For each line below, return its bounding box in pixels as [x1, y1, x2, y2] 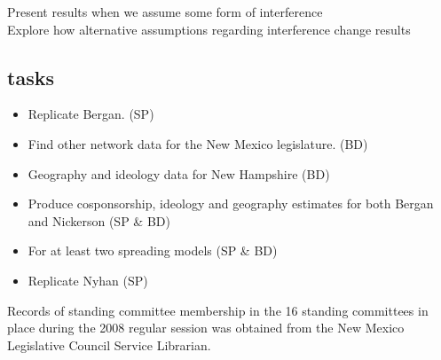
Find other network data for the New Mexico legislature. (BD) [28, 134, 368, 153]
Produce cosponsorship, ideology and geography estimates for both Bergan [28, 194, 434, 213]
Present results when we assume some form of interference [7, 3, 323, 20]
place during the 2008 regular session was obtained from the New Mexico [7, 318, 405, 337]
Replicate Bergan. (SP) [28, 105, 154, 123]
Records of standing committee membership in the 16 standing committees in [7, 301, 429, 319]
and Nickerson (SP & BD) [28, 211, 170, 230]
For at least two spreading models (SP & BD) [28, 241, 278, 260]
